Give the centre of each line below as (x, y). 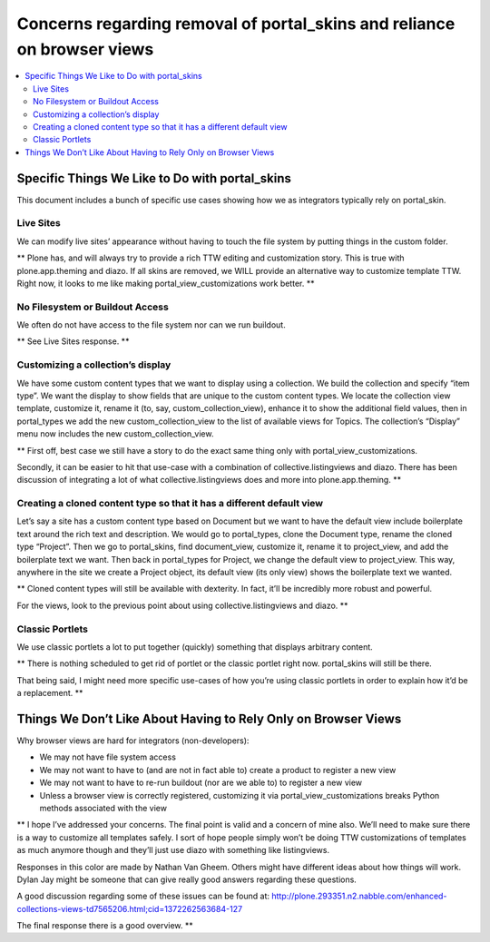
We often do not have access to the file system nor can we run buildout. (151, 325)
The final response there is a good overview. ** (105, 926)
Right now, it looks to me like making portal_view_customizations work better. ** (166, 283)
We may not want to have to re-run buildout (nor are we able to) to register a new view (201, 783)
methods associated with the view (103, 808)
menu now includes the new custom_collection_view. (115, 434)
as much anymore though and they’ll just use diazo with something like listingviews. (173, 850)
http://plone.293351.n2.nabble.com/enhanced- (359, 896)
